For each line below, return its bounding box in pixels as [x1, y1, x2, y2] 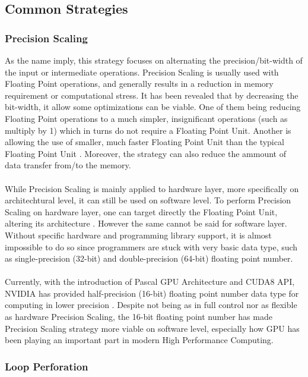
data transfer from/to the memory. [5, 159, 131, 171]
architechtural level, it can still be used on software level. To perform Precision [5, 194, 291, 206]
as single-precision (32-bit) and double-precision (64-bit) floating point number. [5, 252, 293, 265]
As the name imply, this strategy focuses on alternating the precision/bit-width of [5, 54, 303, 66]
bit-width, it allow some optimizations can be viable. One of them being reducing [5, 100, 301, 113]
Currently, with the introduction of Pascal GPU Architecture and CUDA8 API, [5, 275, 295, 288]
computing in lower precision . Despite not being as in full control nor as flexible [5, 299, 297, 311]
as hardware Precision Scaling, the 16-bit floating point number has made [5, 310, 272, 323]
